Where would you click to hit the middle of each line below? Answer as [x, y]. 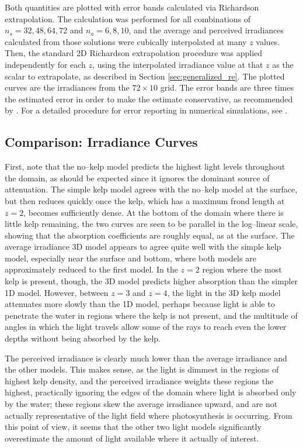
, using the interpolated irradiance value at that [178, 64]
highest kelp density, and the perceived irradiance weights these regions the [139, 380]
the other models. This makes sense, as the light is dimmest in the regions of [142, 369]
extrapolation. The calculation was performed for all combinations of [128, 18]
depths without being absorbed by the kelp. [83, 338]
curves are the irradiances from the [67, 87]
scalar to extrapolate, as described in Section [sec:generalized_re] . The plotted [145, 76]
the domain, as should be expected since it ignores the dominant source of [137, 178]
